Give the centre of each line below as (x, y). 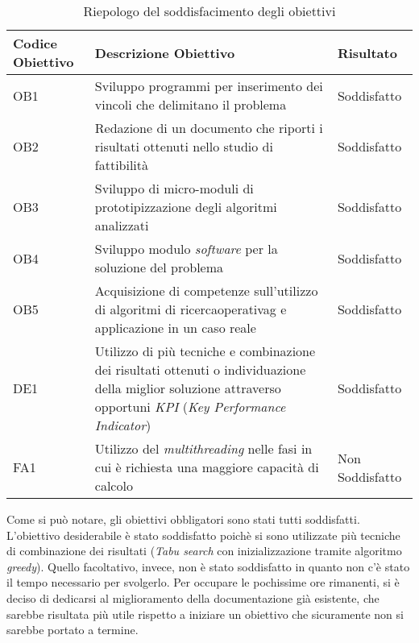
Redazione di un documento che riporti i (209, 128)
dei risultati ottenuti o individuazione (200, 369)
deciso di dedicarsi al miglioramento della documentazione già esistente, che (193, 597)
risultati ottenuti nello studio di (184, 146)
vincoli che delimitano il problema (191, 104)
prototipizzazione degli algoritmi (186, 207)
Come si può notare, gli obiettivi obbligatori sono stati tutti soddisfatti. (183, 519)
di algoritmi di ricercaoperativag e (191, 309)
